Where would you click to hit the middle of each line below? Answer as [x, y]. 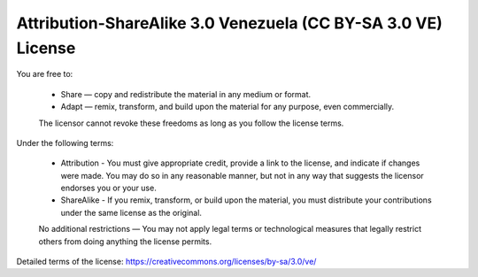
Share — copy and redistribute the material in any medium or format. [186, 94]
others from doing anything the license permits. [125, 241]
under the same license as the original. [131, 212]
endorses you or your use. [108, 188]
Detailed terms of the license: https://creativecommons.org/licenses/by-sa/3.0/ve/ [166, 262]
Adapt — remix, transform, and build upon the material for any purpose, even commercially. [227, 107]
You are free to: [45, 74]
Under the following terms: [65, 142]
